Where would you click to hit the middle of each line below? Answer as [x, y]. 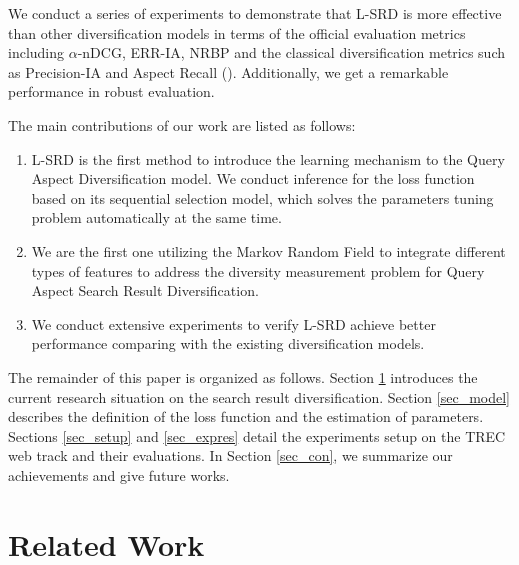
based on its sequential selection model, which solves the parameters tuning [262, 197]
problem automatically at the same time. [156, 217]
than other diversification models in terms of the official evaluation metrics [237, 32]
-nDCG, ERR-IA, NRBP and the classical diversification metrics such [291, 52]
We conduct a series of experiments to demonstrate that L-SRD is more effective [255, 13]
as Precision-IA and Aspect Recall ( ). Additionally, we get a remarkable [228, 71]
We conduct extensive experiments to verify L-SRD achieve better [233, 323]
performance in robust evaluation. [111, 91]
